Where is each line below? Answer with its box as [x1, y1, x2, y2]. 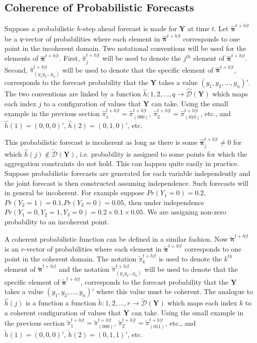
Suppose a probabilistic [4, 23, 75, 33]
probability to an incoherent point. [4, 216, 110, 226]
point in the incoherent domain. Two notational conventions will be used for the [4, 43, 246, 53]
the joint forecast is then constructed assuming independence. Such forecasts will [4, 177, 249, 188]
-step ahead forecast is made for [80, 23, 177, 33]
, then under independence [124, 197, 204, 207]
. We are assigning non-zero [143, 207, 226, 217]
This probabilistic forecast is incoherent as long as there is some [4, 137, 198, 147]
